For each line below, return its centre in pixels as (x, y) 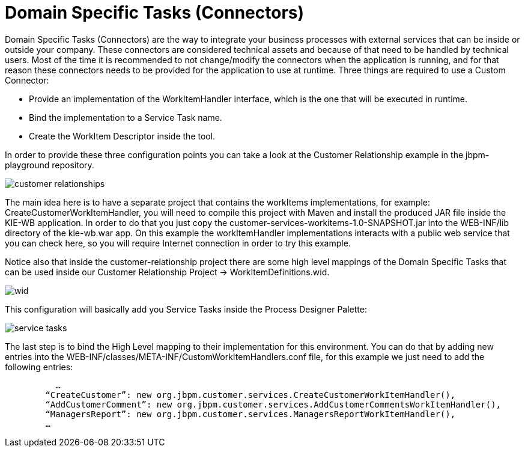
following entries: (39, 367)
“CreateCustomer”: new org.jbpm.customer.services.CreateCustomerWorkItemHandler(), (250, 395)
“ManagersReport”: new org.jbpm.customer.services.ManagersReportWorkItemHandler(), (250, 414)
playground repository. (50, 165)
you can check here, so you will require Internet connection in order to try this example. (178, 243)
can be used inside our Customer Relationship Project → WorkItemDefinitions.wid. (167, 272)
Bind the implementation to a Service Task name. (126, 117)
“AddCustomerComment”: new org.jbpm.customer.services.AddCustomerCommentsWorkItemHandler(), (273, 404)
